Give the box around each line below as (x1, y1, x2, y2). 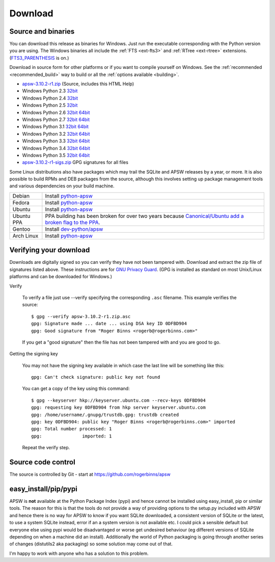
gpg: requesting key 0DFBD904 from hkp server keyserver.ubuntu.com (31, 405, 206, 410)
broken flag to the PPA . (45, 218, 100, 226)
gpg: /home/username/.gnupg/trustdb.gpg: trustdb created (31, 411, 179, 418)
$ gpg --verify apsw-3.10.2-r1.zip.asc (31, 313, 131, 319)
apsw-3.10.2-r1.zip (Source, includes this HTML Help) (22, 81, 134, 87)
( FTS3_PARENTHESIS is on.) (9, 55, 69, 61)
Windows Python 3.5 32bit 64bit (22, 152, 90, 158)
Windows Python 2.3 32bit (22, 88, 78, 94)
